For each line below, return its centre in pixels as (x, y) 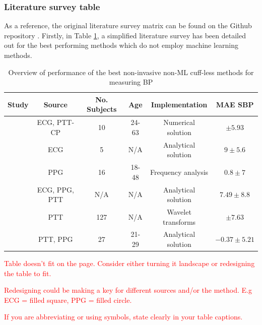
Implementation (179, 104)
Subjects (102, 109)
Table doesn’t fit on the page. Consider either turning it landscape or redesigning (129, 263)
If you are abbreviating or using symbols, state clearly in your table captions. (123, 317)
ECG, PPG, (55, 189)
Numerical (179, 122)
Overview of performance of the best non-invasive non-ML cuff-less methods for (131, 72)
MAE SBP (235, 104)
